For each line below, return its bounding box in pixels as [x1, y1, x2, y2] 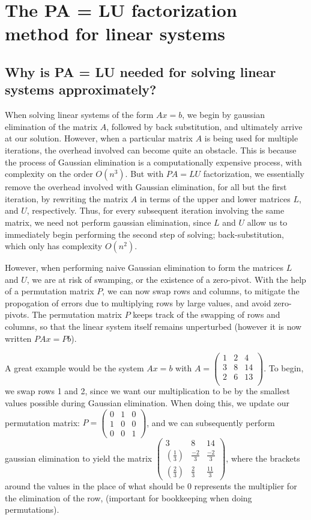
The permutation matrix [32, 308, 122, 321]
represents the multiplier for [194, 479, 297, 492]
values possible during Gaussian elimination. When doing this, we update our [5, 397, 289, 409]
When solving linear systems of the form [5, 108, 154, 121]
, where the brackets [226, 451, 300, 464]
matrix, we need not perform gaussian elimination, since [5, 215, 211, 228]
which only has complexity [5, 240, 103, 252]
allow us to [247, 215, 288, 228]
